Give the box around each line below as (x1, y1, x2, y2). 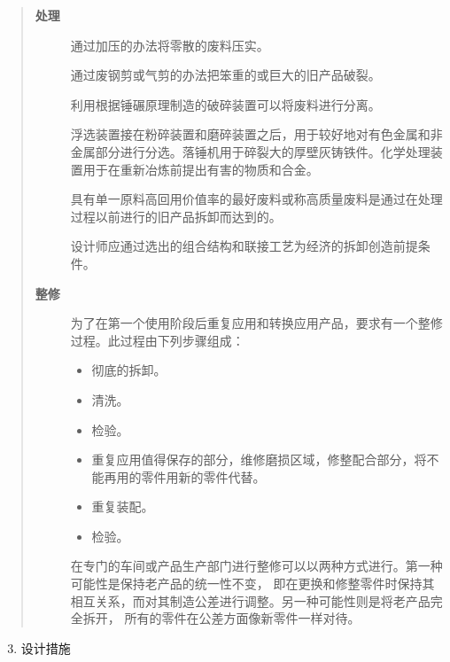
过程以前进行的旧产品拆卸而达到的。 (70, 206, 282, 225)
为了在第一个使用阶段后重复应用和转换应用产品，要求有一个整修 (70, 314, 443, 332)
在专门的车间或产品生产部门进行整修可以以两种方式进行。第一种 (70, 557, 443, 575)
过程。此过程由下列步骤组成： (70, 331, 244, 349)
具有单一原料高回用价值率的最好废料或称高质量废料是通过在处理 (70, 190, 443, 208)
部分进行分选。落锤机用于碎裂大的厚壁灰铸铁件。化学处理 (95, 142, 431, 160)
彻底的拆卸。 (91, 361, 167, 379)
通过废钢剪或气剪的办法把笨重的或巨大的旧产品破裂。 (70, 66, 381, 84)
